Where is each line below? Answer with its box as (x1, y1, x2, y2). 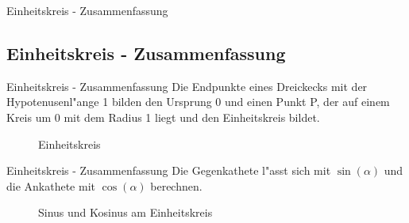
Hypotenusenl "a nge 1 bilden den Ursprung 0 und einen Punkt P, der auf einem (6, 93, 390, 110)
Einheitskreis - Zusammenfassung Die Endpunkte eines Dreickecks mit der (6, 77, 368, 94)
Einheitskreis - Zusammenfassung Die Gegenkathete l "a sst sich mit (6, 162, 331, 179)
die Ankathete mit (6, 177, 95, 194)
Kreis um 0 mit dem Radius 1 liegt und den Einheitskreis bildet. (6, 108, 320, 125)
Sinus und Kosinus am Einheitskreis (38, 204, 213, 221)
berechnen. (150, 177, 203, 194)
